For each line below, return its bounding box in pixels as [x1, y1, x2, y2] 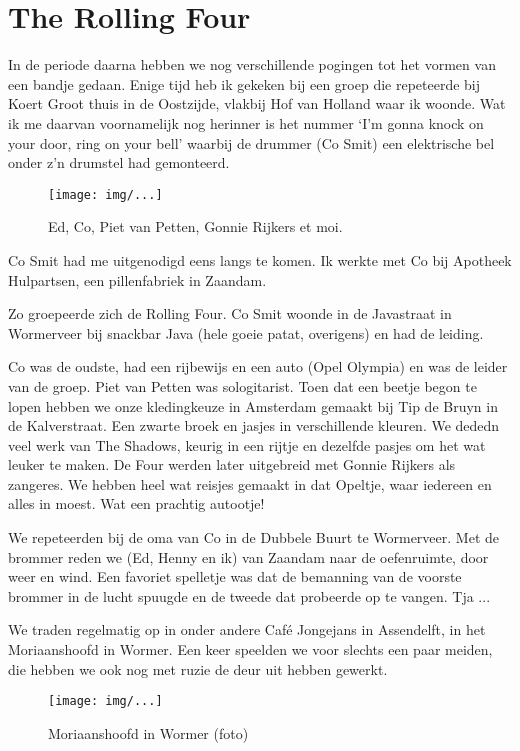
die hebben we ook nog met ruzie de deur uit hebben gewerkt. [8, 658, 388, 679]
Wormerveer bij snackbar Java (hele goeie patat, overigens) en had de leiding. [8, 322, 484, 343]
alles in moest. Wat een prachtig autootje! [8, 493, 265, 514]
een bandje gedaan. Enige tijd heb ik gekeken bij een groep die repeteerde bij [8, 73, 481, 94]
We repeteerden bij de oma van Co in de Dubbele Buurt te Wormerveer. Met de [8, 527, 499, 548]
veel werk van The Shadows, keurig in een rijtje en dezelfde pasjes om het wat [8, 434, 486, 455]
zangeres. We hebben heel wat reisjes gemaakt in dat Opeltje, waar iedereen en [8, 473, 492, 494]
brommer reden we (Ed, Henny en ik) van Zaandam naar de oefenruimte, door [8, 546, 489, 567]
